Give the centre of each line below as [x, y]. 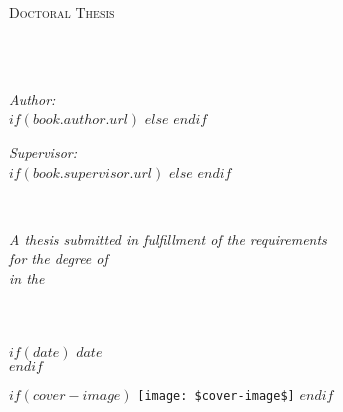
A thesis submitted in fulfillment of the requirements [168, 238]
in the [27, 277]
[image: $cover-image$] [216, 396]
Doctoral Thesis [62, 12]
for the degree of [58, 258]
